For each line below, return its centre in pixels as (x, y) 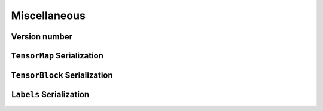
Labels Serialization (50, 95)
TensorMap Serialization (57, 56)
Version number (42, 37)
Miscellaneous (48, 16)
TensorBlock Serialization (62, 75)
